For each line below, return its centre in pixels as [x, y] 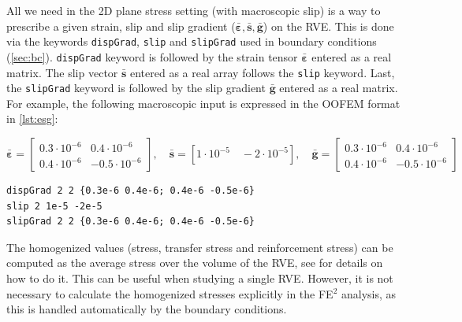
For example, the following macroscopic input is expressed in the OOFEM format [203, 103]
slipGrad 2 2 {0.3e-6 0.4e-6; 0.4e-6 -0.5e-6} [130, 222]
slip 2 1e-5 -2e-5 [54, 206]
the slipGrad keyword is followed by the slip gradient [136, 88]
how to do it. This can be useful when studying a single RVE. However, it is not [200, 278]
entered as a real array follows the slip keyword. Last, [263, 72]
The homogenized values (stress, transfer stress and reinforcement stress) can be [200, 247]
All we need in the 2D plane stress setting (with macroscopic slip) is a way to [194, 10]
